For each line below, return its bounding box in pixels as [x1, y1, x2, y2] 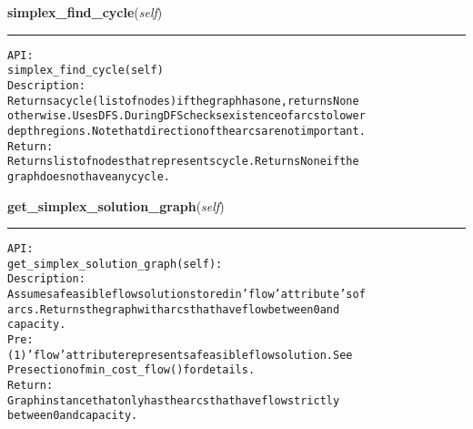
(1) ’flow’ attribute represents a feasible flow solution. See [7, 348, 353, 362]
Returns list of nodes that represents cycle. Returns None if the [7, 155, 359, 169]
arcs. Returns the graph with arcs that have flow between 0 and [7, 302, 340, 316]
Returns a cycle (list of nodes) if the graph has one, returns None [7, 94, 359, 107]
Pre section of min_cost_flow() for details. [7, 363, 256, 377]
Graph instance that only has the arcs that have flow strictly [7, 393, 340, 407]
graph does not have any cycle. [7, 169, 170, 183]
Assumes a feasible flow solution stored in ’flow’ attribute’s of [7, 288, 366, 301]
